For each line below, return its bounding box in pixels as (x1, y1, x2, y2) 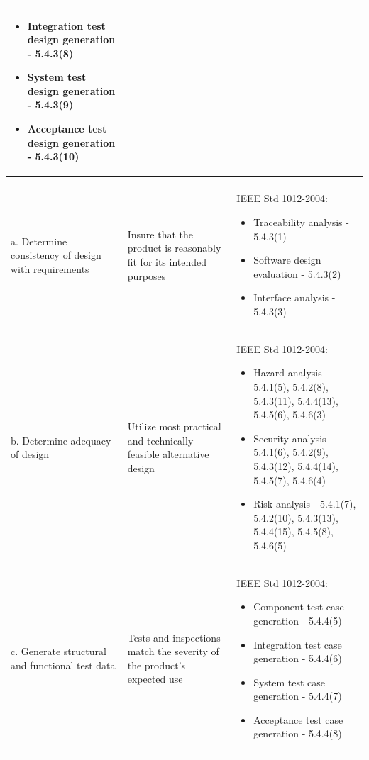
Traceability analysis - (253, 214, 349, 229)
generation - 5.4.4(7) (253, 688, 342, 703)
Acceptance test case (253, 712, 343, 727)
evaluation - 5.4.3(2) (253, 266, 341, 281)
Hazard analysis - (253, 365, 329, 380)
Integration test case (253, 637, 342, 652)
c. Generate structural (11, 644, 106, 659)
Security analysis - (253, 430, 333, 445)
